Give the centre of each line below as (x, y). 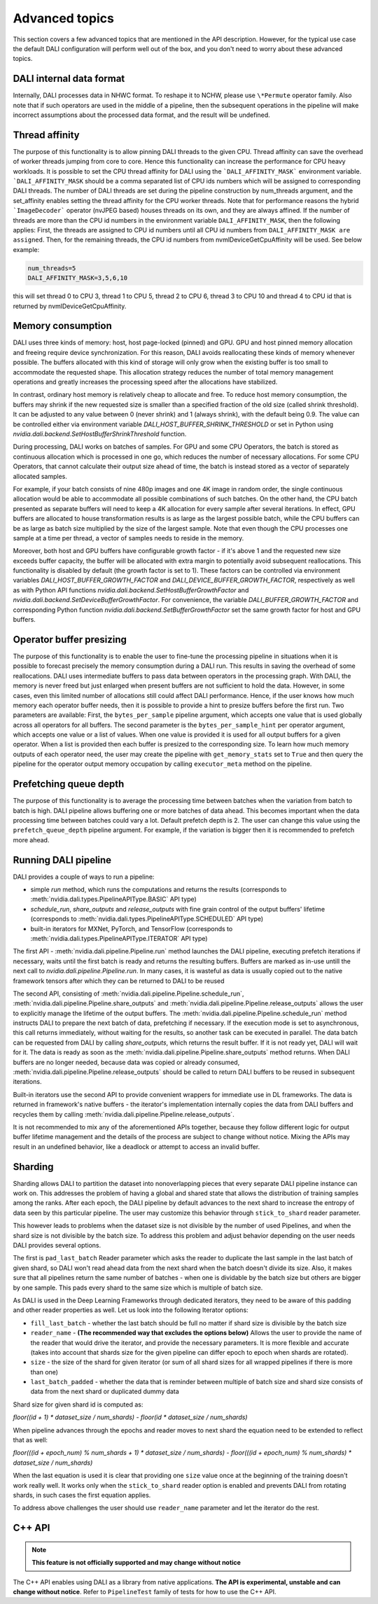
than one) (44, 1372)
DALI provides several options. (57, 1246)
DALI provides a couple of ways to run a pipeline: (84, 877)
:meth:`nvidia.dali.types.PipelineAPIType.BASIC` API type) (114, 899)
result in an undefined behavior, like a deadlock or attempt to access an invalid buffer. (136, 1146)
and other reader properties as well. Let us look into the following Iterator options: (131, 1310)
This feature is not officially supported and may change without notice (136, 1563)
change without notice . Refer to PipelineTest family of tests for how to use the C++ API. (145, 1591)
